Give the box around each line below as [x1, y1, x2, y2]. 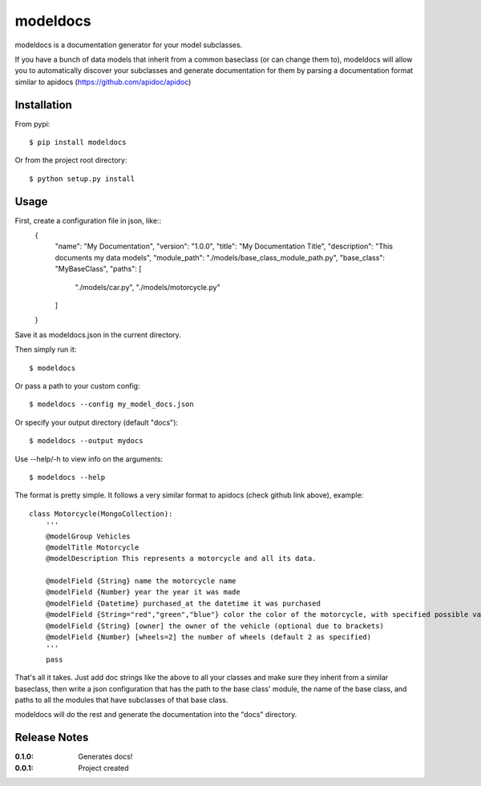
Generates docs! [78, 752, 133, 761]
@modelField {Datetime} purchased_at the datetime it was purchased [45, 599, 321, 608]
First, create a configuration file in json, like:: [14, 216, 162, 225]
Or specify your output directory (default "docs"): [14, 417, 179, 427]
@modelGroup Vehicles [45, 531, 131, 541]
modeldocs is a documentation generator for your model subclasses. [14, 40, 243, 50]
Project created [78, 763, 129, 772]
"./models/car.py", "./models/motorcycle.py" [75, 282, 220, 292]
